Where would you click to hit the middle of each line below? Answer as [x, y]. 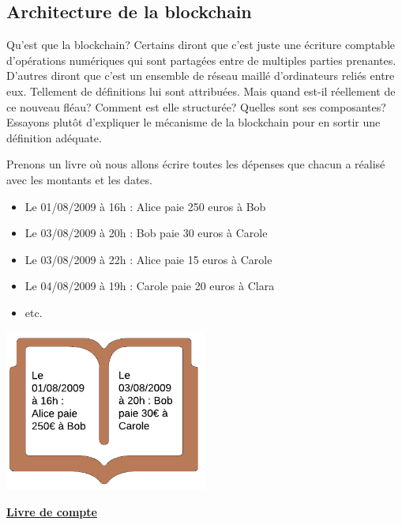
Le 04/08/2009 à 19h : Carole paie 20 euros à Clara [150, 286]
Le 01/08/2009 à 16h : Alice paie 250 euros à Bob [145, 206]
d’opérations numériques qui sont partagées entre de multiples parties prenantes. [201, 60]
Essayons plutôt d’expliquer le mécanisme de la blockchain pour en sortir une [193, 122]
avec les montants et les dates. [79, 179]
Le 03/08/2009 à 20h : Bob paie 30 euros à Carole [146, 233]
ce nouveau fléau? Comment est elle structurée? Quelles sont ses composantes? [196, 106]
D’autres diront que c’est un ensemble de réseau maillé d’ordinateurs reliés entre [201, 76]
